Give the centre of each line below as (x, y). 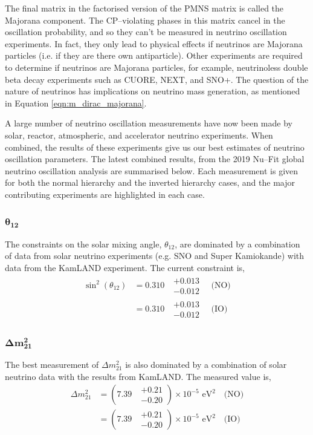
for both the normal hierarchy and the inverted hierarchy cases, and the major (150, 182)
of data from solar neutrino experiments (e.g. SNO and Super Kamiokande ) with (155, 256)
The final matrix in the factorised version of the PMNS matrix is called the (144, 8)
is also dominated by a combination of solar (206, 364)
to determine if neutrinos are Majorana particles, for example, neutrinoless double (156, 67)
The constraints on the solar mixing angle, (83, 244)
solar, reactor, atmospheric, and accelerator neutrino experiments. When (139, 135)
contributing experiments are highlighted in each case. (105, 194)
